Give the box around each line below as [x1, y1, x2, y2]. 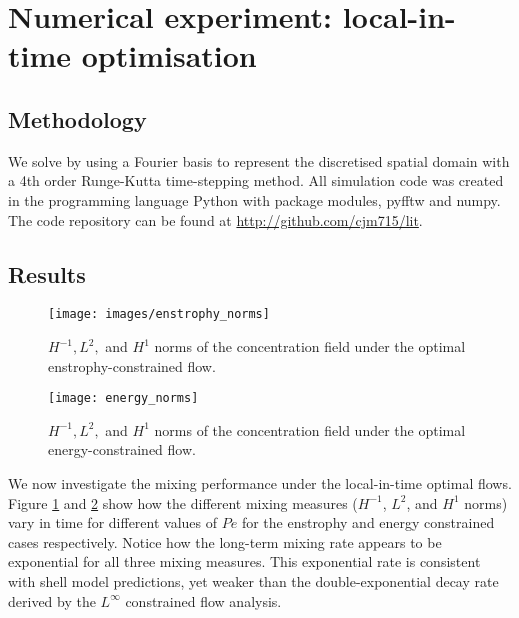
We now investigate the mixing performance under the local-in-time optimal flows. [8, 473, 512, 494]
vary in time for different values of [8, 512, 218, 533]
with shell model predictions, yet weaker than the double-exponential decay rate [8, 571, 499, 591]
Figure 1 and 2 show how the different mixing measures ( [8, 492, 358, 513]
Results [8, 258, 86, 289]
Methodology [8, 103, 147, 134]
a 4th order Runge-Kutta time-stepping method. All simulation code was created [8, 170, 504, 191]
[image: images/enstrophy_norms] [48, 307, 270, 322]
